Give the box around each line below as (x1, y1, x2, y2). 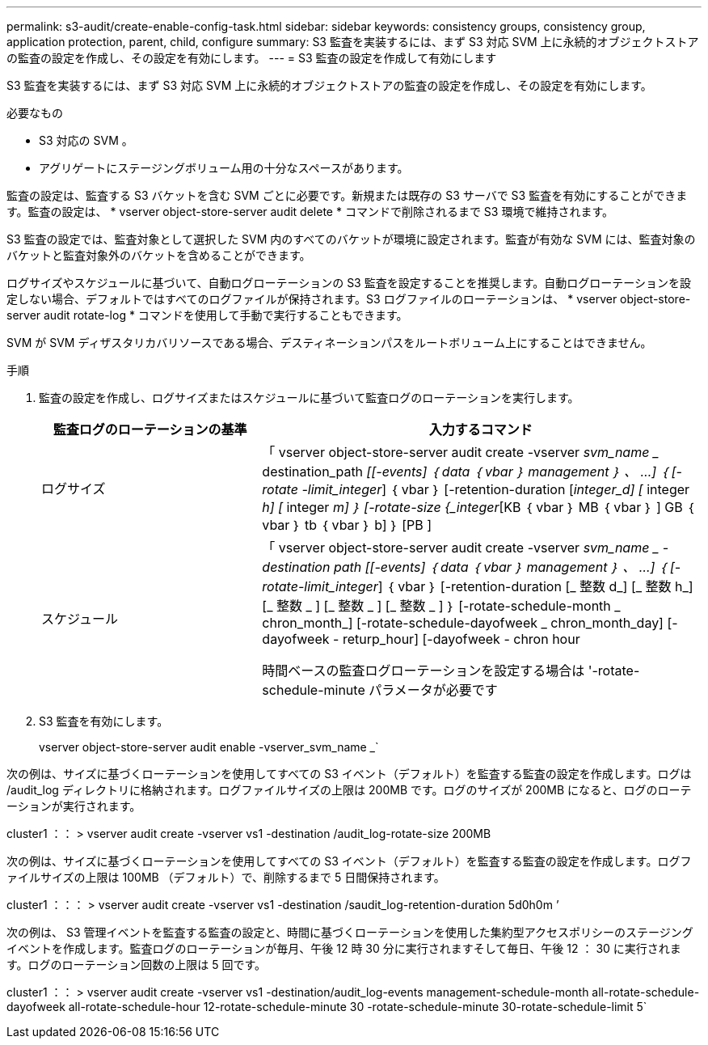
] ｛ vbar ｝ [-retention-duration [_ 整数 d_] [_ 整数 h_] (377, 578, 693, 594)
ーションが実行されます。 (6, 799, 141, 813)
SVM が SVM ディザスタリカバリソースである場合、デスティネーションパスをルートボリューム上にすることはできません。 (6, 336, 652, 349)
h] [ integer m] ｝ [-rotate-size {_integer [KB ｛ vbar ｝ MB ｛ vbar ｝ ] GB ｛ (262, 499, 694, 515)
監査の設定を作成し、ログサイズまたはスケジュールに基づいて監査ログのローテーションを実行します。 (39, 391, 579, 404)
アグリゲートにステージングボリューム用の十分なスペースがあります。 (39, 161, 409, 175)
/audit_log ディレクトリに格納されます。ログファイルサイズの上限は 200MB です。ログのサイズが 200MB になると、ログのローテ (6, 783, 692, 797)
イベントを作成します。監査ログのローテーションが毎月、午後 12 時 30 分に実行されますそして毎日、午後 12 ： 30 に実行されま (6, 941, 681, 955)
